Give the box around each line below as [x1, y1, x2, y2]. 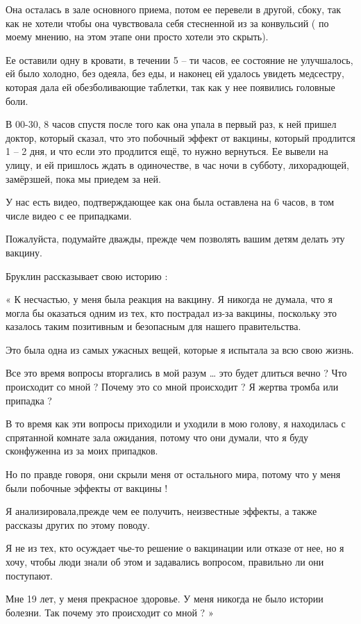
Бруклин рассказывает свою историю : [6, 268, 168, 283]
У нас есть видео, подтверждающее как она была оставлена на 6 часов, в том [6, 195, 335, 209]
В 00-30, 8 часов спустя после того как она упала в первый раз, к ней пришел [6, 117, 337, 131]
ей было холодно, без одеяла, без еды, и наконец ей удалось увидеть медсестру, [6, 66, 344, 81]
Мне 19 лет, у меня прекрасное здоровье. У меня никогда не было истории [6, 591, 324, 606]
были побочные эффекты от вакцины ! [6, 480, 168, 495]
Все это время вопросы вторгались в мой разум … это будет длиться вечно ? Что [6, 366, 347, 380]
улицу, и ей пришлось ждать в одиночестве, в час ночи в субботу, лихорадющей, [6, 157, 349, 172]
